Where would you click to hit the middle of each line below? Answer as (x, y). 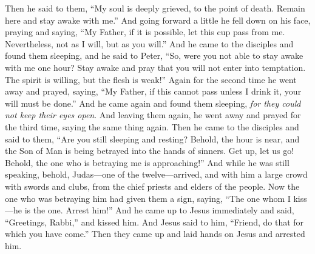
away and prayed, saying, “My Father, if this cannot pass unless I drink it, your (153, 91)
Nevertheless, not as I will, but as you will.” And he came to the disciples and (149, 43)
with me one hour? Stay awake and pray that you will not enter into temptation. (155, 67)
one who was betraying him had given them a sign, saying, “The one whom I (148, 198)
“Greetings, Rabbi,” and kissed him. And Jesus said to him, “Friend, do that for (154, 222)
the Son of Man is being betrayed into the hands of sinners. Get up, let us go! (150, 151)
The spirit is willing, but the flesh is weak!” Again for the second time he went (151, 79)
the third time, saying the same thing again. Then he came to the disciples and (152, 126)
